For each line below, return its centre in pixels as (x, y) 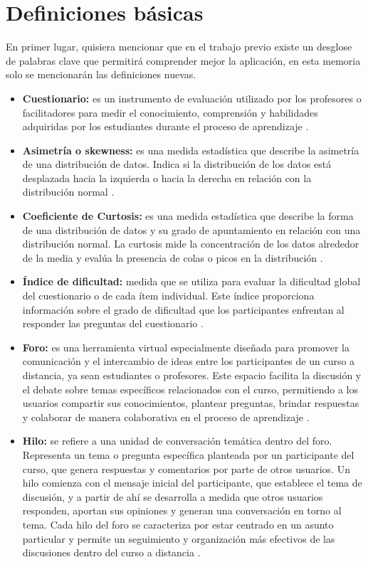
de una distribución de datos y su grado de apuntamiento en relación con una (191, 229)
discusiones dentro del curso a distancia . (111, 552)
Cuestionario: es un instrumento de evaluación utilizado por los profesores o (192, 98)
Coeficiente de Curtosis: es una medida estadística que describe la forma (188, 216)
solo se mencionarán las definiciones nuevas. (101, 74)
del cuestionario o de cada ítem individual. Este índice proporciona (168, 296)
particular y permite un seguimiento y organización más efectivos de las (179, 538)
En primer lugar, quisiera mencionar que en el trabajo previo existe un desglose (179, 47)
